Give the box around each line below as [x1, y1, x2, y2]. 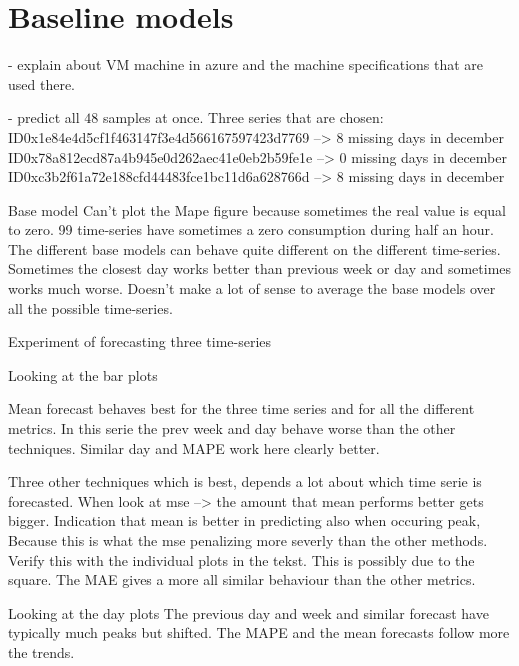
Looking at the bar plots [8, 364, 158, 385]
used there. [8, 73, 76, 94]
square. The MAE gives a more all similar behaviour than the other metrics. [8, 569, 476, 590]
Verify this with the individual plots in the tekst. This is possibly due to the [8, 549, 475, 570]
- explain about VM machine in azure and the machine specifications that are [8, 54, 484, 75]
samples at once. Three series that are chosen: [102, 107, 384, 128]
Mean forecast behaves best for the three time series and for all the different [8, 398, 475, 419]
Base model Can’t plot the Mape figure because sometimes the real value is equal [8, 199, 506, 220]
